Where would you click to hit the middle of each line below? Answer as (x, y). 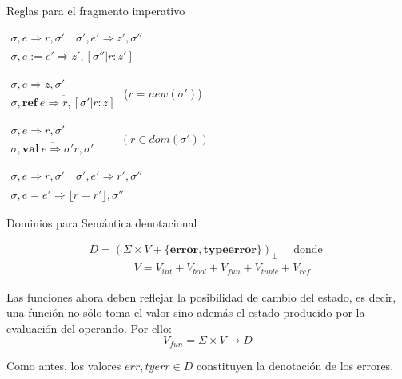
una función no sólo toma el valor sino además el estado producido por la (186, 312)
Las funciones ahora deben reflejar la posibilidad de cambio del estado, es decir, (201, 296)
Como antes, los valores (64, 365)
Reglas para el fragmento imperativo (96, 10)
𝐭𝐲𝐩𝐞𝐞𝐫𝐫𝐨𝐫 (230, 250)
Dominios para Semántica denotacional (102, 222)
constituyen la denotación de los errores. (295, 365)
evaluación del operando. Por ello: (89, 328)
